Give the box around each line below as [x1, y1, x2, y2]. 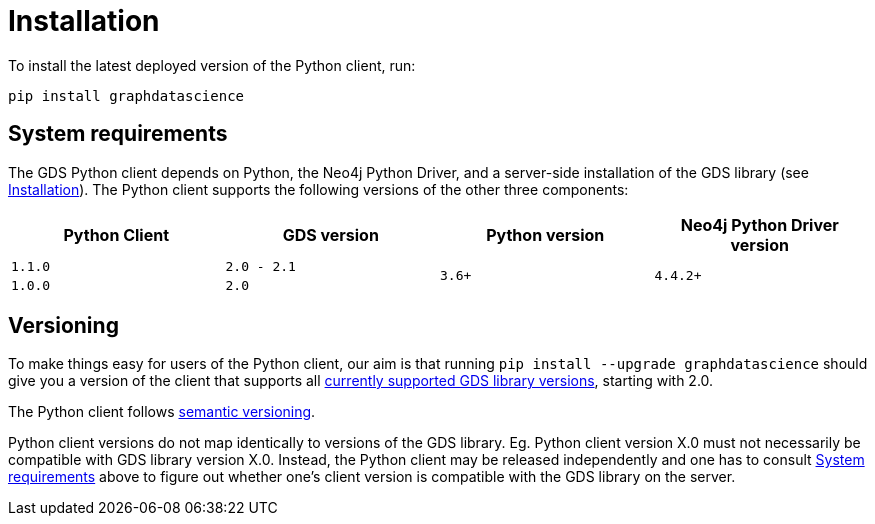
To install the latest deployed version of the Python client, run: [8, 56, 416, 74]
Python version [486, 224, 605, 245]
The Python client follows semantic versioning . [8, 403, 316, 421]
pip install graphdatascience [8, 87, 245, 104]
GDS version [282, 224, 379, 245]
